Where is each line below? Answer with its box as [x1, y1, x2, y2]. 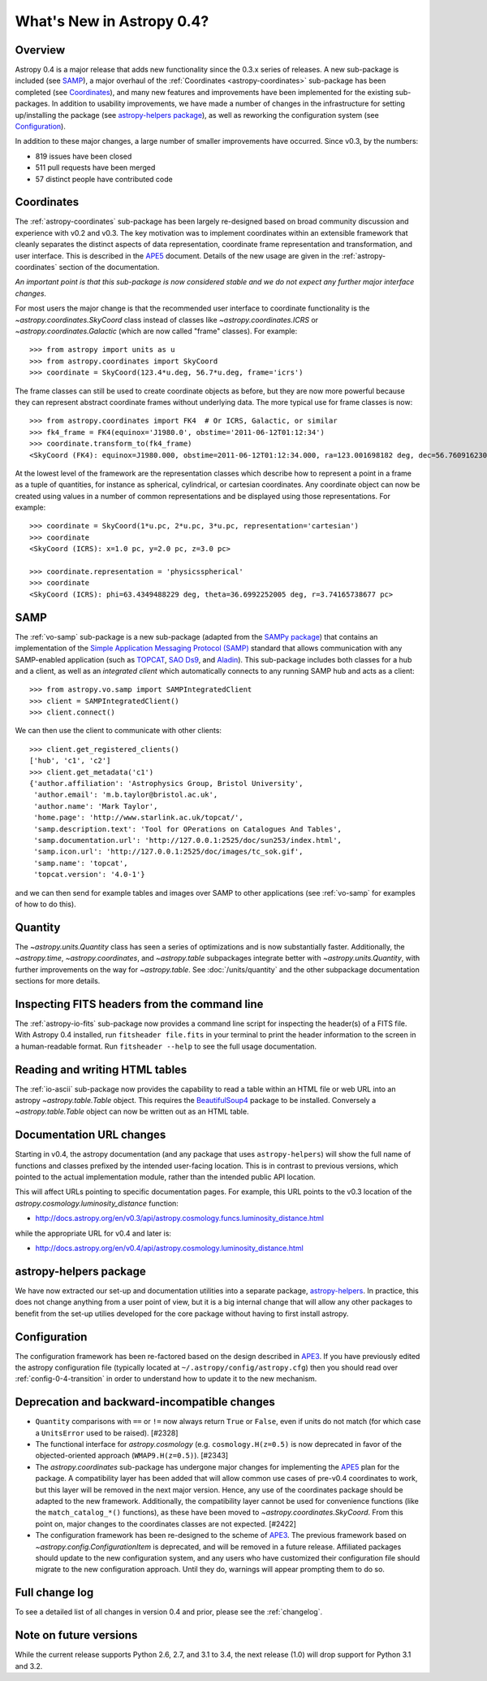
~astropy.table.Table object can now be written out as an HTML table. [15, 1106, 249, 1117]
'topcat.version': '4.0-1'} [33, 870, 145, 880]
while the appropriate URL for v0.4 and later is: [15, 1228, 172, 1238]
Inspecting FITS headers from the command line [15, 997, 264, 1011]
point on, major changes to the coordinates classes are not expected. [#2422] [35, 1518, 296, 1528]
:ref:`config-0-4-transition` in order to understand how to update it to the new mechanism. [15, 1374, 317, 1383]
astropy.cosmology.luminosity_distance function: [15, 1198, 179, 1208]
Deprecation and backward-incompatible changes [15, 1395, 276, 1410]
